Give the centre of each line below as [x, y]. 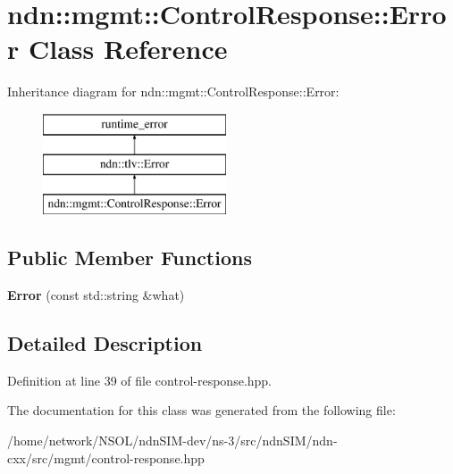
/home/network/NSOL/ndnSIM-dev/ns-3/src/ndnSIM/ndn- [172, 441]
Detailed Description [105, 343]
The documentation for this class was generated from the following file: [201, 410]
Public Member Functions [130, 258]
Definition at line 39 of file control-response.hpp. [140, 380]
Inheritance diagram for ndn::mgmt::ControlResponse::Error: [173, 91]
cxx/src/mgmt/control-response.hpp [106, 457]
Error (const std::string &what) [96, 295]
